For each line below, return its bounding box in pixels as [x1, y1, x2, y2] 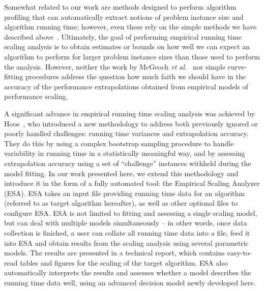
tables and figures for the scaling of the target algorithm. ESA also [20, 257, 228, 268]
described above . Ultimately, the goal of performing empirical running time [4, 31, 242, 42]
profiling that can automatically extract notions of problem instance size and [4, 11, 244, 22]
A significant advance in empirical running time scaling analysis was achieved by [4, 108, 255, 118]
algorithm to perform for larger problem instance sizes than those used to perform [4, 51, 260, 61]
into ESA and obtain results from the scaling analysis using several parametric [4, 237, 249, 248]
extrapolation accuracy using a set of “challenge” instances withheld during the [4, 157, 251, 168]
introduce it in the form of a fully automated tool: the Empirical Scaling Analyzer [4, 178, 260, 188]
